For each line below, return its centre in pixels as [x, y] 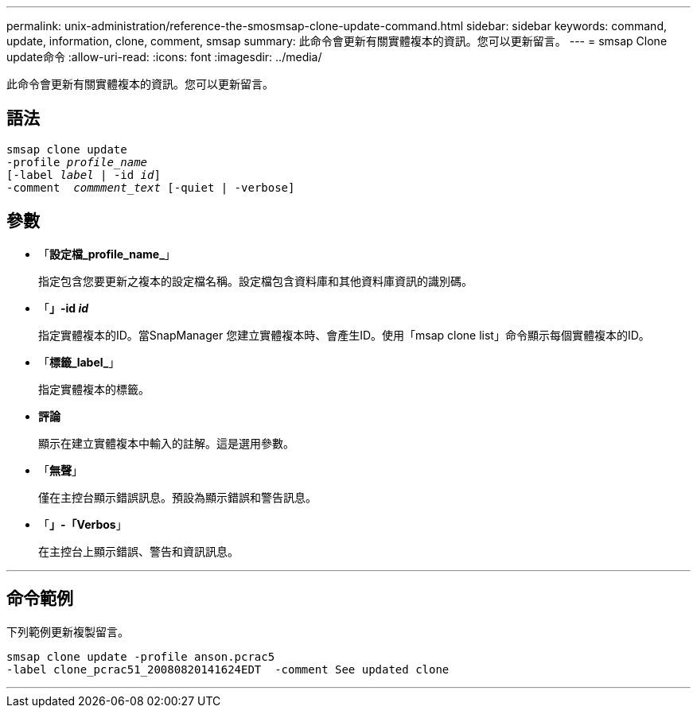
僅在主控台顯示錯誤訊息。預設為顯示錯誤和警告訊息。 [177, 497]
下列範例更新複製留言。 [68, 631]
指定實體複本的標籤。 [94, 389]
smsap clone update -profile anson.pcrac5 [141, 656]
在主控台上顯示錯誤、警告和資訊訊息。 [138, 551]
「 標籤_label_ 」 [79, 362]
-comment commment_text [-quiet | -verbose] [151, 187]
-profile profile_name [77, 162]
